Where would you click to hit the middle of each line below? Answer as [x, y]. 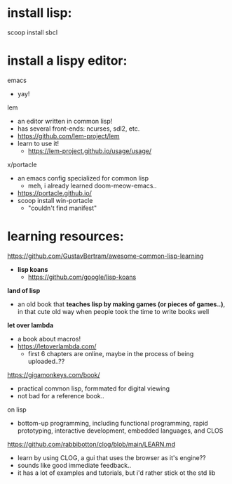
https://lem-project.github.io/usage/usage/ [90, 151]
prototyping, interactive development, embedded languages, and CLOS [120, 431]
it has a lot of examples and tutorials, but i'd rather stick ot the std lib [116, 473]
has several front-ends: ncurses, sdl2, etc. [79, 129]
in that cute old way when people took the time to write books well [113, 311]
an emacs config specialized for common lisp [83, 178]
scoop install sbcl [33, 32]
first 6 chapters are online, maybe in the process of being [111, 353]
